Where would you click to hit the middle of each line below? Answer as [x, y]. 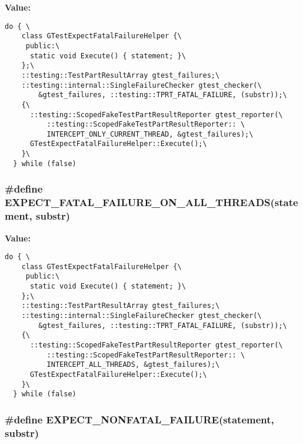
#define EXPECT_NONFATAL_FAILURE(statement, [139, 419]
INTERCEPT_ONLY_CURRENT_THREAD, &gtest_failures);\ [150, 134]
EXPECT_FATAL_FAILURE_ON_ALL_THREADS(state [151, 202]
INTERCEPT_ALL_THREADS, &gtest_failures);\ [133, 365]
